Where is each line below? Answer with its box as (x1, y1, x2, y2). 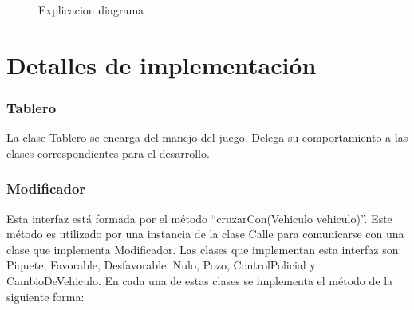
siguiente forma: (6, 288, 85, 304)
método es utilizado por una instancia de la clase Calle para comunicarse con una (6, 226, 404, 242)
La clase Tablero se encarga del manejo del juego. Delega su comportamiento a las (6, 129, 408, 146)
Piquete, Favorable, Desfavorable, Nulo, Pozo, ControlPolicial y (6, 257, 316, 273)
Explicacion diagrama (38, 2, 144, 18)
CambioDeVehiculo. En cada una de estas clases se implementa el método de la (6, 272, 393, 288)
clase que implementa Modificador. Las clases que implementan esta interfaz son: (6, 241, 402, 257)
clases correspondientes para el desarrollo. (6, 144, 210, 161)
